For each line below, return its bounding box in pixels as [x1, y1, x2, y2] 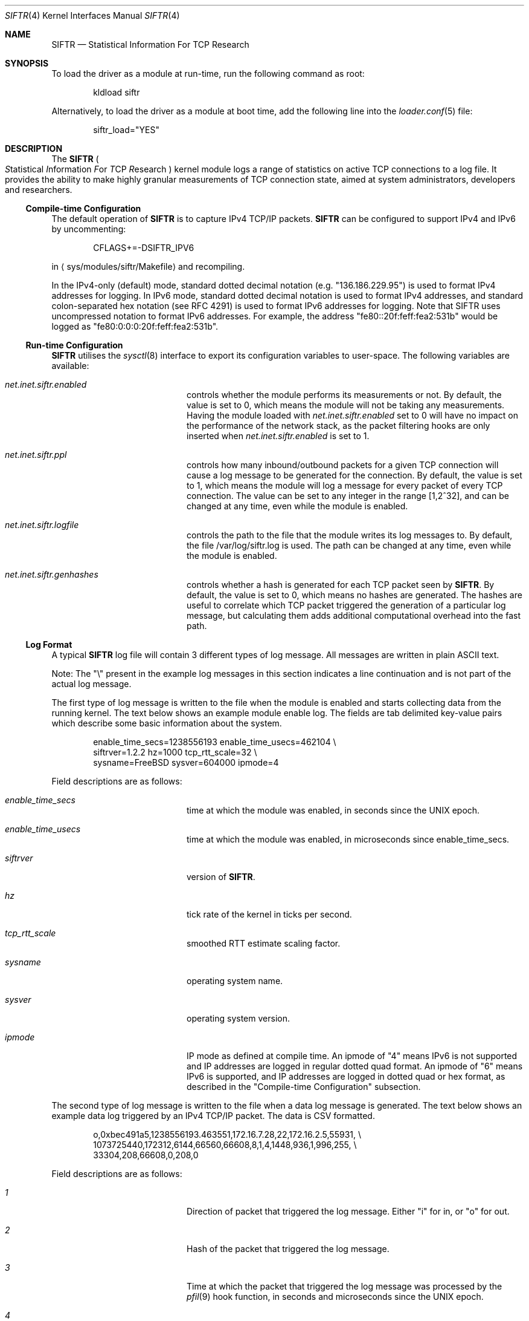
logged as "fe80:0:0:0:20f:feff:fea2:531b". [51, 321, 219, 331]
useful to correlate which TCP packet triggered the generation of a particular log [187, 600, 506, 610]
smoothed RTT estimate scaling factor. [187, 938, 341, 948]
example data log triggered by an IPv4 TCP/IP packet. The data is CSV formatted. [51, 1111, 375, 1121]
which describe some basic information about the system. [51, 718, 282, 728]
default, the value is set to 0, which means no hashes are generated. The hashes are [187, 590, 522, 600]
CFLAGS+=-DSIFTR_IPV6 [93, 243, 194, 253]
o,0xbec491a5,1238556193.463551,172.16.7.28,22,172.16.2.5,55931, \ [93, 1129, 362, 1140]
